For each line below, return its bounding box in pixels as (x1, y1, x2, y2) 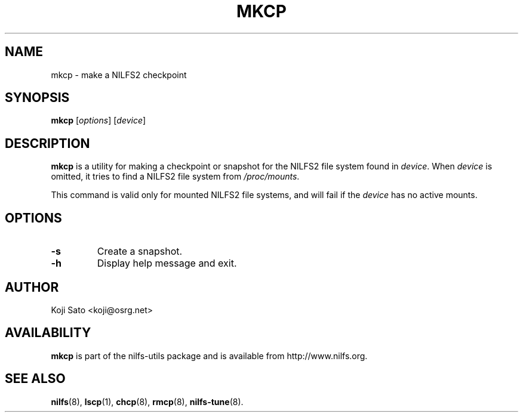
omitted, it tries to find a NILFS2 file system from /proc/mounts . (51, 171, 300, 182)
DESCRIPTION (5, 135, 90, 151)
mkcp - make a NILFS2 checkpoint (51, 69, 187, 80)
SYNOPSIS (5, 90, 70, 106)
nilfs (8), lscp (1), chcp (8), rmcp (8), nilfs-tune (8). (51, 396, 244, 407)
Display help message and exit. (97, 257, 237, 270)
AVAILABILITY (5, 325, 91, 341)
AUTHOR (5, 279, 59, 295)
